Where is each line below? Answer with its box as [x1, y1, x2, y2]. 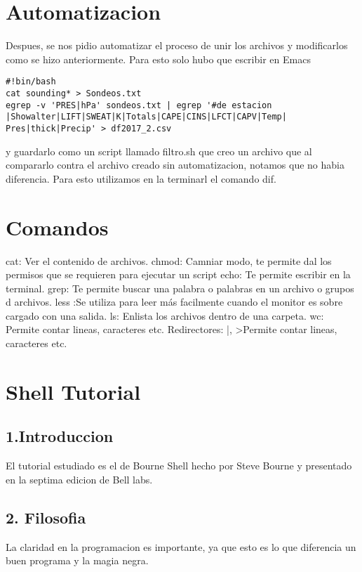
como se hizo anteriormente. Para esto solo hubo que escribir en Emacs [6, 51, 311, 66]
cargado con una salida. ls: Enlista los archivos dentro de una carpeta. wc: [6, 308, 324, 323]
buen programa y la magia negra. [6, 553, 149, 568]
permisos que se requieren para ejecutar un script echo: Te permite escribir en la [6, 267, 351, 282]
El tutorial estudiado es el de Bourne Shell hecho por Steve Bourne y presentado [6, 458, 352, 473]
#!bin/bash [6, 77, 56, 87]
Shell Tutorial [6, 377, 141, 405]
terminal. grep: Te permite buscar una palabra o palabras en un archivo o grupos [6, 280, 354, 295]
